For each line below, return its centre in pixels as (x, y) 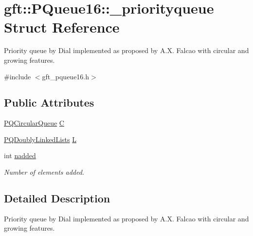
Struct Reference (62, 27)
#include (18, 76)
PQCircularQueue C (34, 123)
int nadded (20, 155)
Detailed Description (57, 198)
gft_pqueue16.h (66, 76)
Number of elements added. (44, 172)
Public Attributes (49, 102)
